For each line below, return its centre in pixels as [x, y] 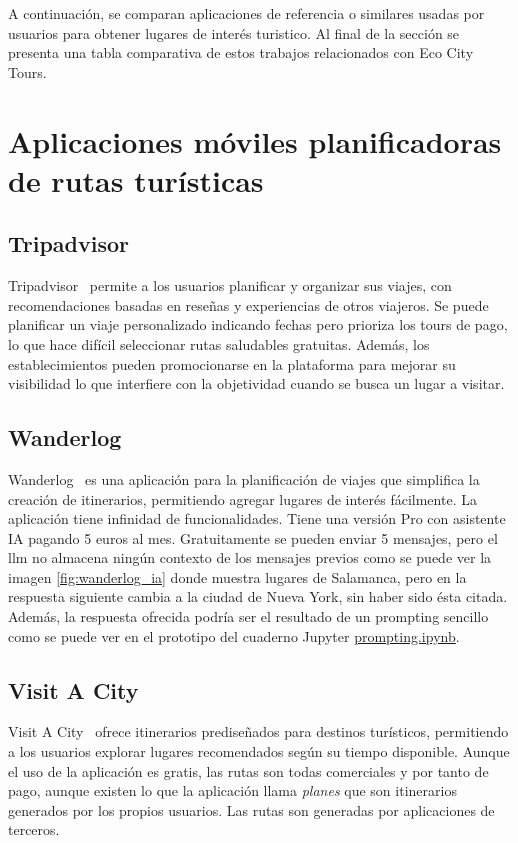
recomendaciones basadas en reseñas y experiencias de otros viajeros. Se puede [248, 304]
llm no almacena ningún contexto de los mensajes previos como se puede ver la [250, 557]
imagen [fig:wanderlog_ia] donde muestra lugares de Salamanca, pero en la [237, 576]
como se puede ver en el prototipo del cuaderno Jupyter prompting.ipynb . [234, 635]
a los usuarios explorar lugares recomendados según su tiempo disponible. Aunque [259, 751]
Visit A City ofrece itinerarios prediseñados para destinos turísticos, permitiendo [258, 731]
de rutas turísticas [136, 179]
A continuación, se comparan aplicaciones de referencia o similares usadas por [246, 13]
